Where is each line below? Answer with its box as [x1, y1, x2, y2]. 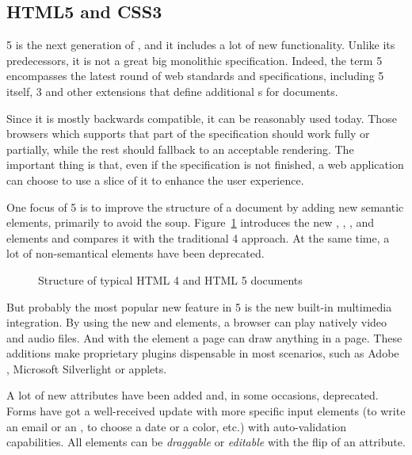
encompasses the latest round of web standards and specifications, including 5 [6, 67, 384, 84]
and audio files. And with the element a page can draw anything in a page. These [6, 329, 402, 346]
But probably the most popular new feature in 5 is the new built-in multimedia [6, 298, 392, 315]
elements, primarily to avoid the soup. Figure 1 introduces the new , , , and [6, 214, 375, 231]
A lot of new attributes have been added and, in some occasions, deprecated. [6, 387, 379, 403]
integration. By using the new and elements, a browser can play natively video [6, 314, 387, 331]
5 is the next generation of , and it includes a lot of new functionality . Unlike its [6, 36, 395, 53]
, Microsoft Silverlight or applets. [6, 360, 167, 377]
